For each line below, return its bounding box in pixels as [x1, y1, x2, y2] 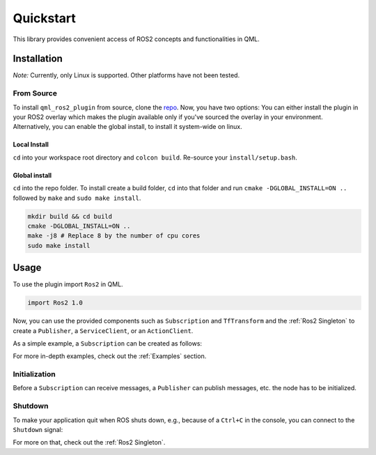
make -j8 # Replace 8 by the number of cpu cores [27, 232, 201, 240]
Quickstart [13, 10, 77, 26]
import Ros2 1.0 [27, 299, 84, 307]
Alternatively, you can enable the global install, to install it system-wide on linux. [13, 123, 243, 131]
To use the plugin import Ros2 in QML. [13, 280, 123, 288]
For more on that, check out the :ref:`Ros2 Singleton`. [13, 438, 166, 447]
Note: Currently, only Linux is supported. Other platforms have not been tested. [13, 71, 240, 79]
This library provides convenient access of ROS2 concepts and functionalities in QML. [13, 35, 260, 43]
